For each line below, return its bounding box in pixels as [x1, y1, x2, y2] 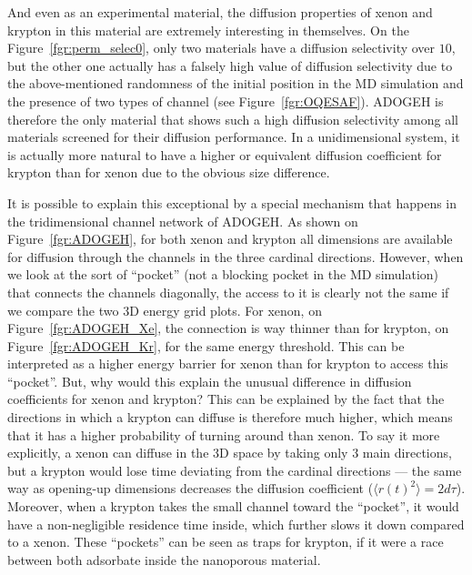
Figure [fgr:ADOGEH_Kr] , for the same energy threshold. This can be [7, 336, 405, 355]
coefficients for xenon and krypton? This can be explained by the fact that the [7, 389, 445, 409]
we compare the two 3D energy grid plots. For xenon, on [7, 300, 322, 319]
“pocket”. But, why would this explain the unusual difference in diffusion [7, 371, 412, 390]
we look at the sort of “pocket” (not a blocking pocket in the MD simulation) [7, 265, 439, 284]
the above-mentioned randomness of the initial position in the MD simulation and [7, 74, 464, 93]
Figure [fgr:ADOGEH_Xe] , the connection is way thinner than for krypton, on [7, 318, 449, 338]
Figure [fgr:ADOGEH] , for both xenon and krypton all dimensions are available [7, 229, 453, 248]
